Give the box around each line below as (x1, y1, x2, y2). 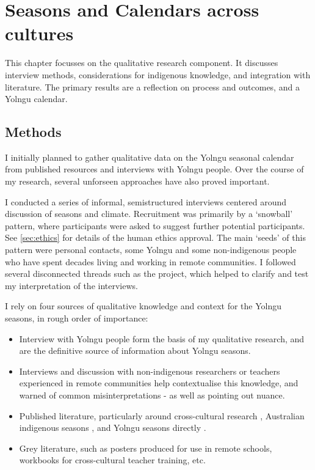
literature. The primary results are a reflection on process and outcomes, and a (5, 80, 300, 93)
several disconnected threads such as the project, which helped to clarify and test (5, 267, 309, 280)
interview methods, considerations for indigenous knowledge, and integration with (5, 68, 311, 81)
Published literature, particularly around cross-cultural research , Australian (19, 409, 305, 422)
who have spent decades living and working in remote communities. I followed (5, 255, 296, 268)
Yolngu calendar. (5, 92, 68, 105)
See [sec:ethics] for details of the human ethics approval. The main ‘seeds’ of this (5, 231, 306, 244)
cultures (5, 21, 74, 46)
